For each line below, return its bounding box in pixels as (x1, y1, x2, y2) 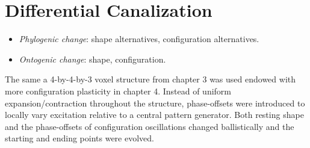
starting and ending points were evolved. (5, 132, 154, 144)
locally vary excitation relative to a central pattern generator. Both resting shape (5, 108, 304, 121)
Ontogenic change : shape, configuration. (19, 52, 166, 65)
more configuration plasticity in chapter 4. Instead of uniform (5, 84, 232, 97)
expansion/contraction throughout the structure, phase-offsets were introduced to (5, 96, 305, 109)
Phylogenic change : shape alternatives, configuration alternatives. (19, 32, 259, 45)
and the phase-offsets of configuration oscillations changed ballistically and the (5, 120, 294, 132)
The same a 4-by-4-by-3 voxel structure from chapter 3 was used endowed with (5, 73, 296, 85)
